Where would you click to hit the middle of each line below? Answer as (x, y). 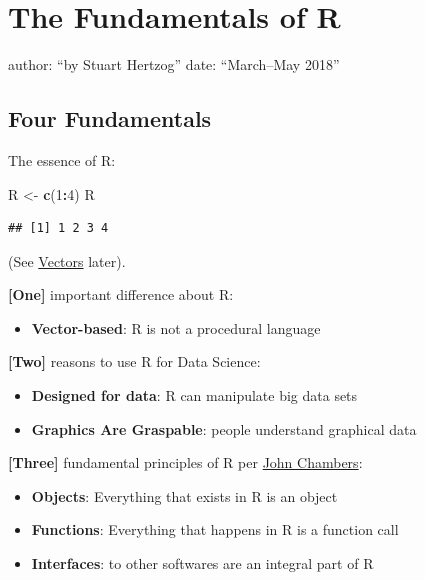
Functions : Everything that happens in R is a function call (215, 529)
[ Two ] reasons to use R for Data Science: (134, 361)
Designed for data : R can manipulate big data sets (194, 395)
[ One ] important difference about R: (121, 294)
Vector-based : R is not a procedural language (176, 327)
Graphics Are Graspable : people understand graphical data (224, 428)
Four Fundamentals (110, 118)
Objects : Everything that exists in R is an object (184, 495)
